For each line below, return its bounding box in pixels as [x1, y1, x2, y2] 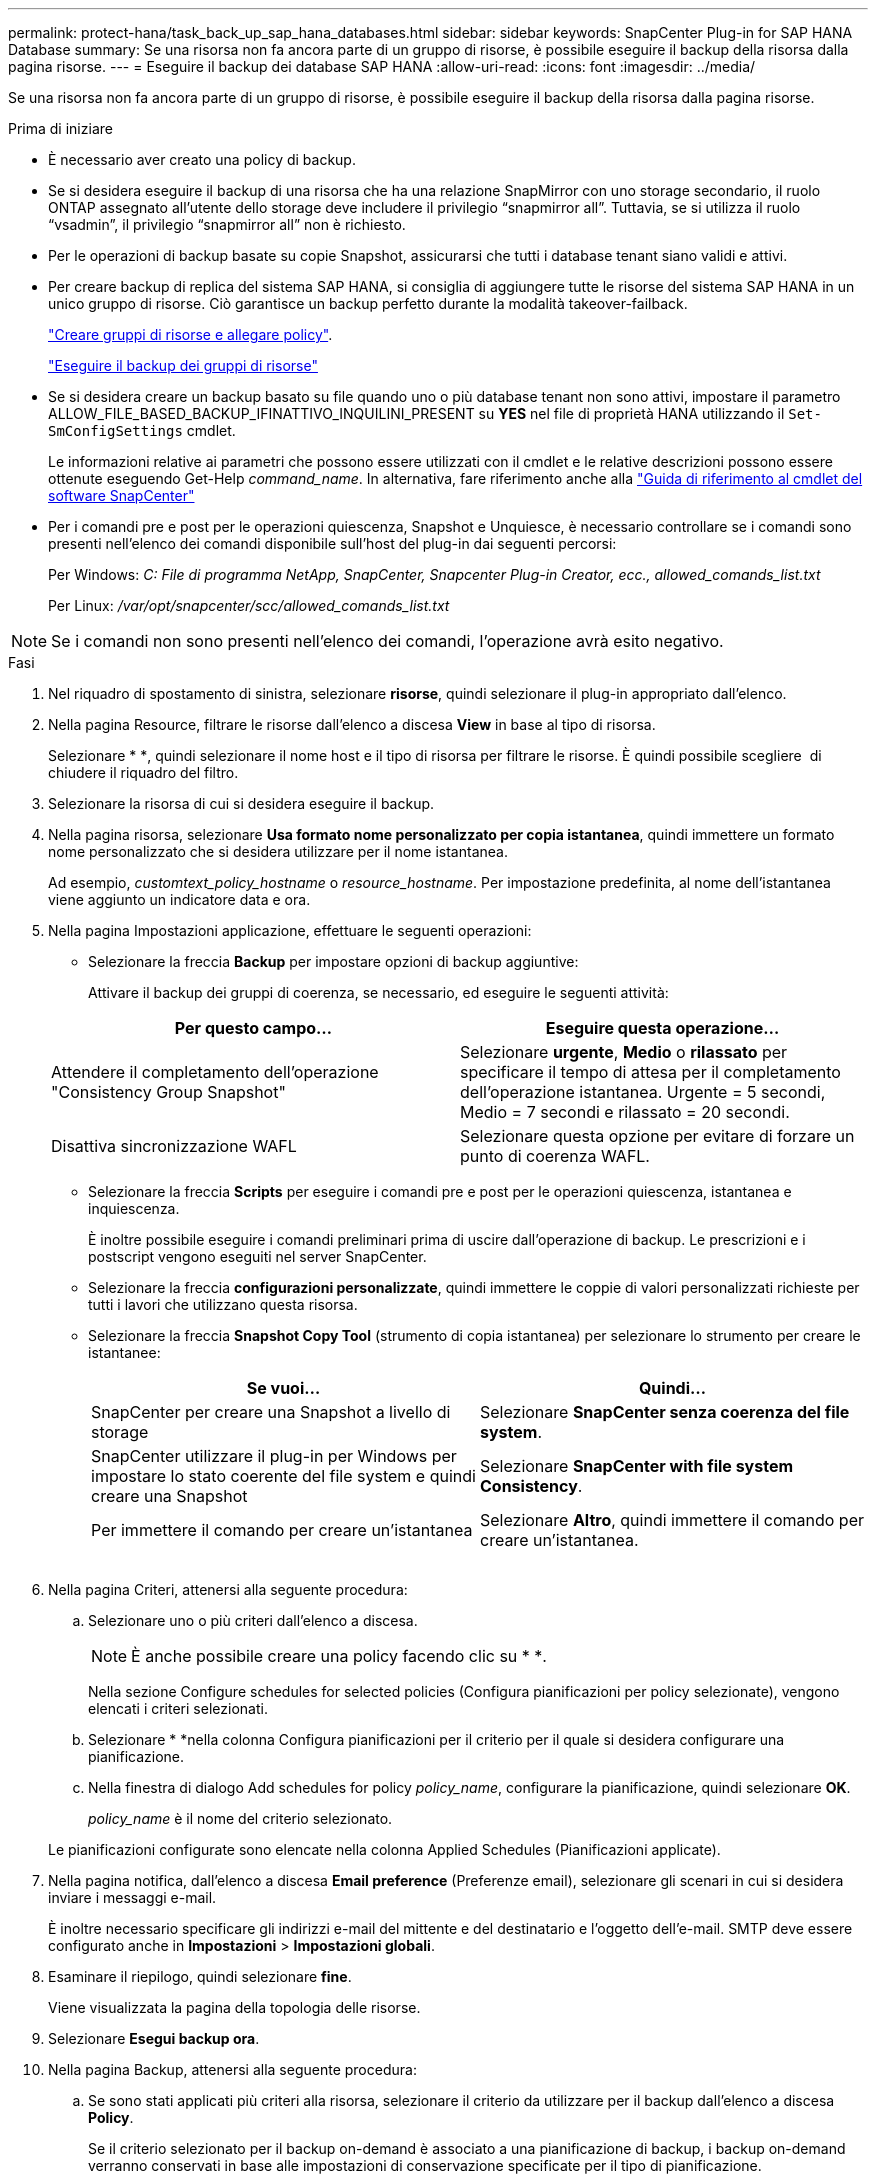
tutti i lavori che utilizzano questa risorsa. [88, 1296, 358, 1313]
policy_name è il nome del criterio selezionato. [88, 1810, 393, 1827]
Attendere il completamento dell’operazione [51, 1062, 379, 1082]
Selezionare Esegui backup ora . [48, 2030, 260, 2047]
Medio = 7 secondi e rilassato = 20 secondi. [460, 1102, 790, 1122]
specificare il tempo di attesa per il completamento [460, 1062, 841, 1082]
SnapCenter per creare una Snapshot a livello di [91, 1402, 451, 1422]
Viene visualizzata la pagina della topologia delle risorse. [48, 1999, 421, 2016]
